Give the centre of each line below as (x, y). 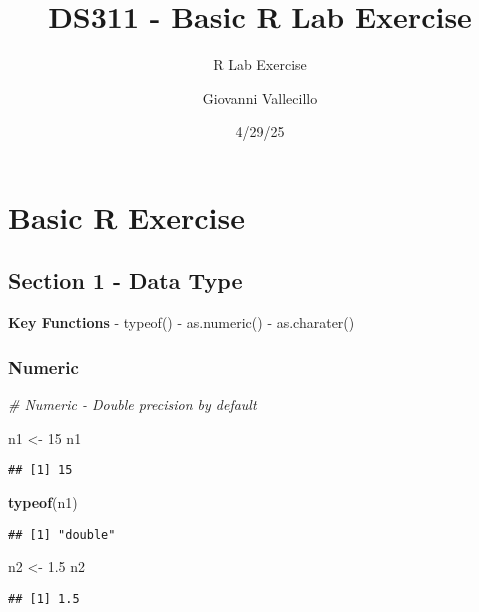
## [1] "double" (62, 534)
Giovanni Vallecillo (260, 97)
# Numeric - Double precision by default (132, 404)
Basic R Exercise (127, 216)
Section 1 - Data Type (125, 280)
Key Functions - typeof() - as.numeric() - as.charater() (181, 322)
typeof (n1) (43, 501)
